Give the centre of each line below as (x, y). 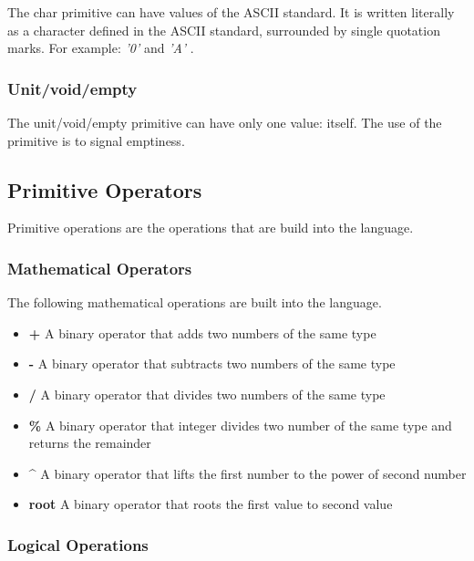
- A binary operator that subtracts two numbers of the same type (212, 364)
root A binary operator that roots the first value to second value (211, 504)
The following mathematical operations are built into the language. (195, 302)
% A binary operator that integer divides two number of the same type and (240, 425)
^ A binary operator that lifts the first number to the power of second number (247, 473)
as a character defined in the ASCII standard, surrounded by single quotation (224, 30)
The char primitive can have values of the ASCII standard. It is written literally (231, 12)
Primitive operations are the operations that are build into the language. (211, 228)
